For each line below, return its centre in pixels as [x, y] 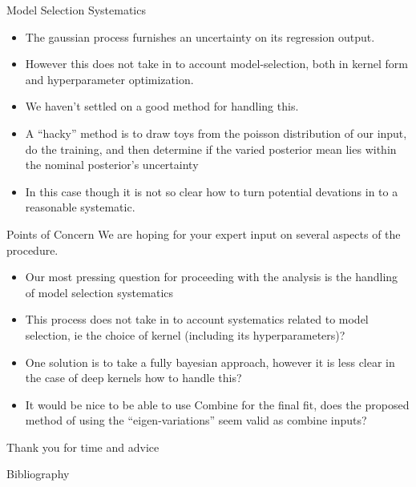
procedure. [32, 250]
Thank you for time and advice [83, 447]
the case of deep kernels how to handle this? [133, 378]
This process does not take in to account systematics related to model [197, 319]
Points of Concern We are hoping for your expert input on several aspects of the [204, 233]
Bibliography [38, 474]
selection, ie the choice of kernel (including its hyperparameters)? [185, 334]
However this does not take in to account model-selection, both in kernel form [216, 64]
